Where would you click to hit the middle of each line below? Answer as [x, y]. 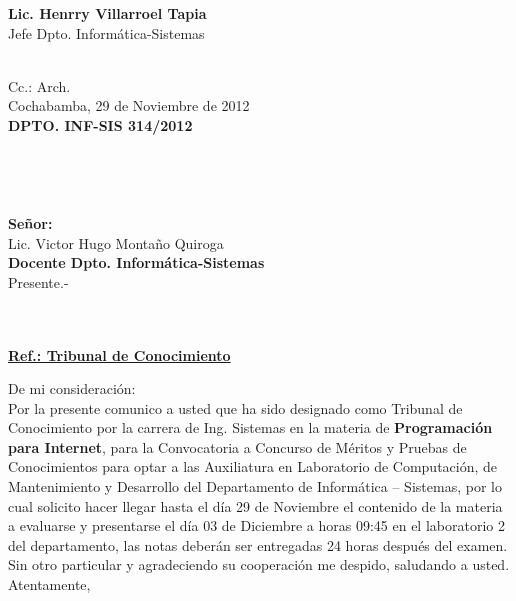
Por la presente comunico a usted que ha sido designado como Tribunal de [235, 407]
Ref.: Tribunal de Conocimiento [119, 354]
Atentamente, [49, 584]
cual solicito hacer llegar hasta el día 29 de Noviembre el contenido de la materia [255, 505]
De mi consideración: [72, 388]
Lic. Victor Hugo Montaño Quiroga [116, 242]
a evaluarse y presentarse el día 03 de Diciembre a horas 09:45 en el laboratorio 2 [256, 525]
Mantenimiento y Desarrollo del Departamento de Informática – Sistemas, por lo [255, 486]
